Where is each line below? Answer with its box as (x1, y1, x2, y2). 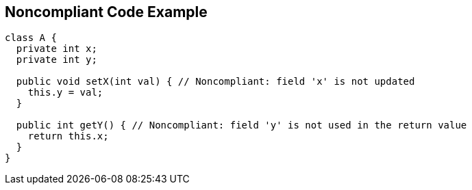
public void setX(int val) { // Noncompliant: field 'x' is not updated (16, 76, 415, 87)
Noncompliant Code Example (5, 3, 208, 21)
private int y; (16, 54, 97, 66)
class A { (5, 32, 57, 44)
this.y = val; (27, 87, 103, 98)
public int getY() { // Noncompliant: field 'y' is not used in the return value (16, 120, 467, 131)
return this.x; (27, 131, 109, 142)
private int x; (16, 43, 97, 55)
